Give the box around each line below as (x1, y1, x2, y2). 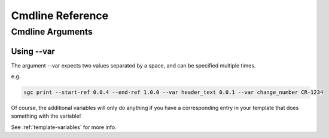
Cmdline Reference (11, 9, 109, 22)
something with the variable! (11, 112, 81, 119)
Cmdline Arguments (11, 26, 93, 37)
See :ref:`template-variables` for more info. (11, 123, 117, 131)
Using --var (11, 46, 55, 56)
